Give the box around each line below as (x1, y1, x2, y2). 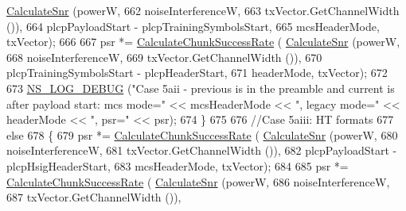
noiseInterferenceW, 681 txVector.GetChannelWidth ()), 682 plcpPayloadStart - (6, 142, 397, 159)
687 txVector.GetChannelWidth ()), (6, 189, 182, 205)
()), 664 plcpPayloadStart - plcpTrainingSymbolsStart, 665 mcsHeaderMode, (6, 17, 380, 34)
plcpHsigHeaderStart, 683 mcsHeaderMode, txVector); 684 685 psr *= (6, 157, 349, 174)
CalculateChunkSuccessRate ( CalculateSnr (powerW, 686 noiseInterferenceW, (6, 173, 390, 190)
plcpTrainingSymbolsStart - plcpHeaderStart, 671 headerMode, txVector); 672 (6, 64, 388, 81)
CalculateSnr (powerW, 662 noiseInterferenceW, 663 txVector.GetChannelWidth (6, 2, 400, 18)
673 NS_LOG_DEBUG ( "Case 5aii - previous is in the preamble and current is (6, 79, 395, 96)
